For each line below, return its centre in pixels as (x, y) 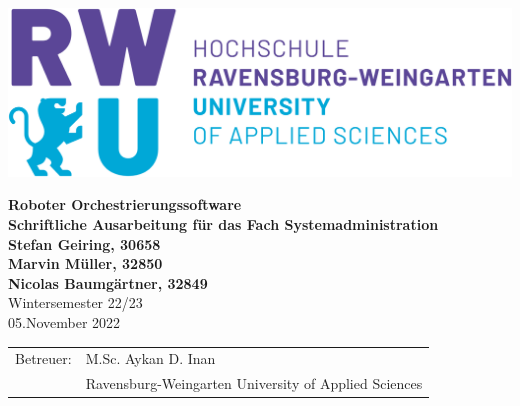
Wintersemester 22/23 (75, 302)
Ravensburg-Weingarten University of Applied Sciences (254, 383)
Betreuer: (43, 358)
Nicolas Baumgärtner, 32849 (108, 282)
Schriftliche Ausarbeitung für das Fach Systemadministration (223, 224)
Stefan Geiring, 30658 (84, 243)
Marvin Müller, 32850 (85, 263)
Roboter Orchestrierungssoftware (125, 204)
